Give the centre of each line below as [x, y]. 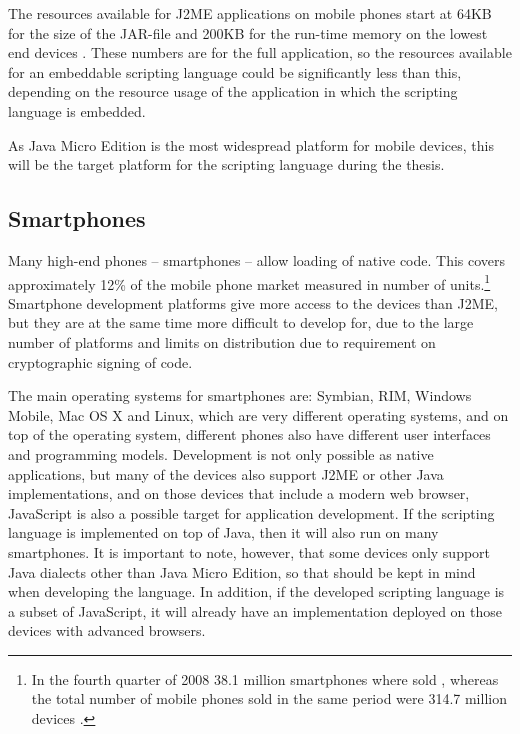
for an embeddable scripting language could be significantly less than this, [235, 71]
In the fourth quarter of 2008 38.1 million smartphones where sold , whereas [265, 678]
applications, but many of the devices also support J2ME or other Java [226, 473]
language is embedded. [77, 110]
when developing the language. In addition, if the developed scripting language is [256, 591]
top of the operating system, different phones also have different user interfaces [249, 434]
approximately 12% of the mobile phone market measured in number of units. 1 [249, 282]
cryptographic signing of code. [100, 361]
